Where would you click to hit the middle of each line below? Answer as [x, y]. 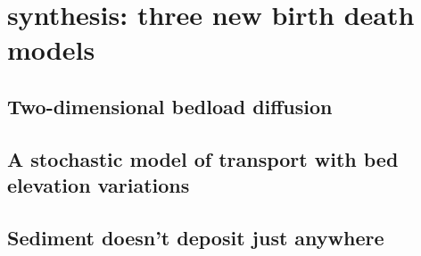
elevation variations [99, 185]
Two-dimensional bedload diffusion [170, 106]
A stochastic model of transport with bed [203, 158]
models [51, 50]
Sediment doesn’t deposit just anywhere [196, 237]
